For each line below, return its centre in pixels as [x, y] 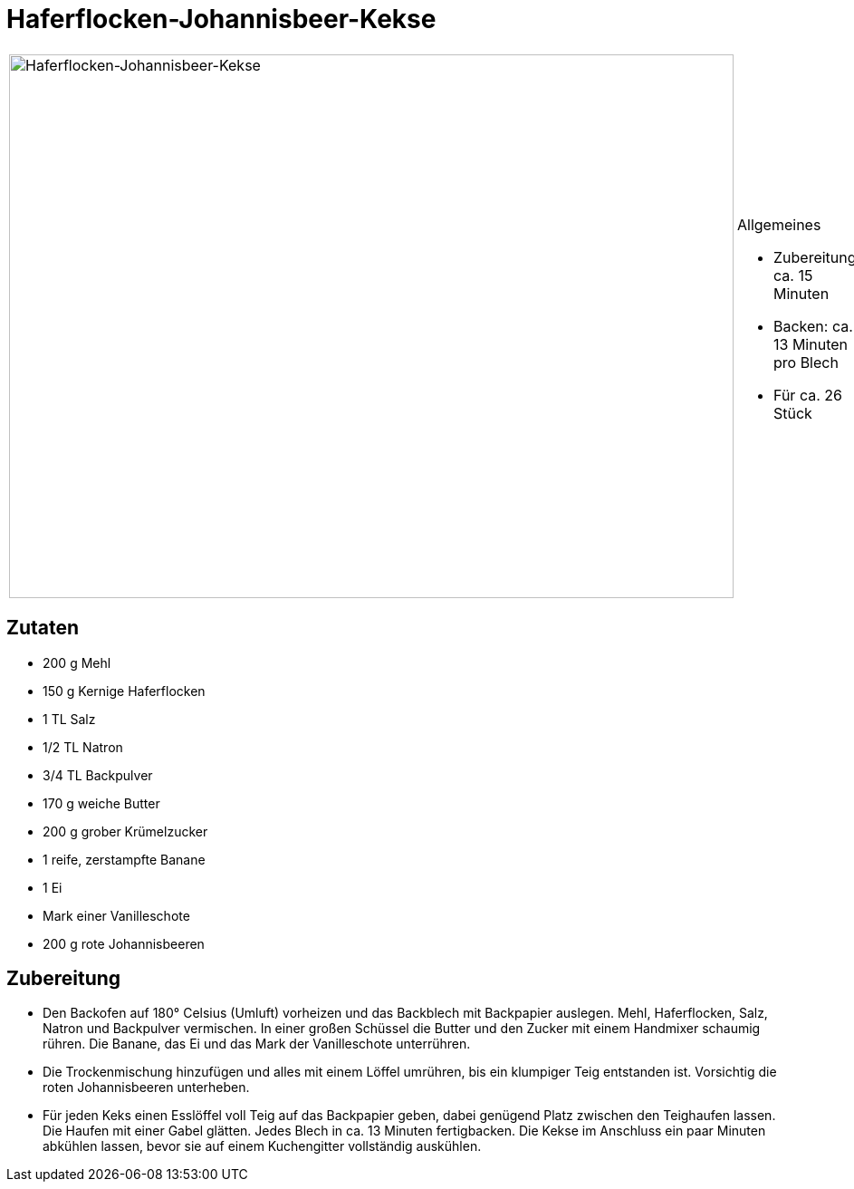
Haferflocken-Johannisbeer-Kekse [221, 19]
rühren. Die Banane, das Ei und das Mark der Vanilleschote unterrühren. [257, 1044]
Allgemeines [779, 224]
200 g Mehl [77, 662]
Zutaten [43, 628]
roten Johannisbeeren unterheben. [146, 1087]
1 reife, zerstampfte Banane [124, 859]
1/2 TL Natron [83, 747]
